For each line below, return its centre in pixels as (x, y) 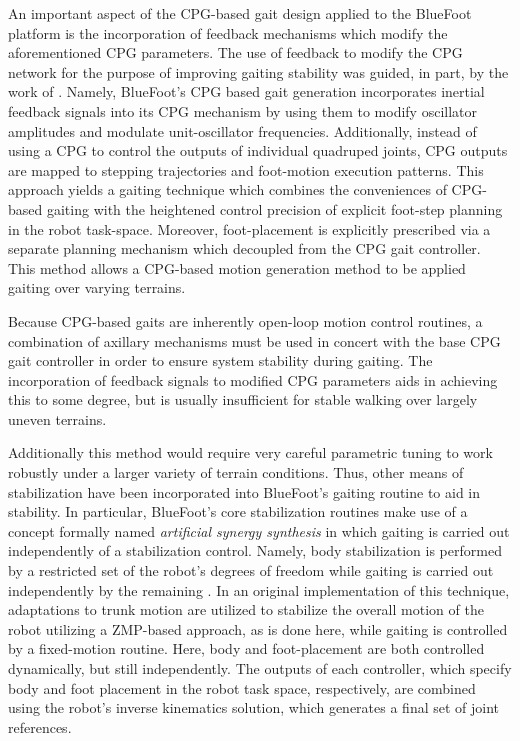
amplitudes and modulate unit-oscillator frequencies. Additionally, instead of (242, 130)
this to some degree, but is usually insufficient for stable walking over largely (243, 399)
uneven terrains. (57, 418)
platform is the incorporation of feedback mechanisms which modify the (228, 32)
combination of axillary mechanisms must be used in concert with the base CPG (254, 340)
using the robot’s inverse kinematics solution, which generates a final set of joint (254, 707)
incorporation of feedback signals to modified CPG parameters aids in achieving (253, 379)
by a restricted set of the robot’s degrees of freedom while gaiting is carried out (251, 570)
